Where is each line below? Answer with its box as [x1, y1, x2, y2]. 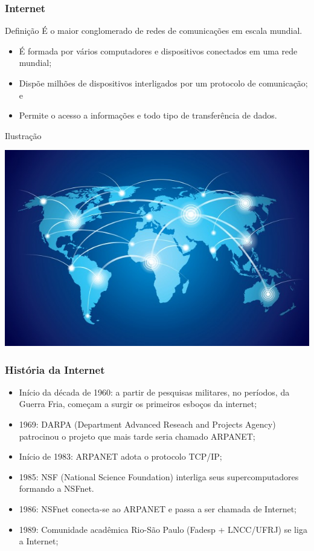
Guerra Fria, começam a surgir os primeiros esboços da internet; [19, 397, 257, 410]
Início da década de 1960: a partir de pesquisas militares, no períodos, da [19, 385, 290, 398]
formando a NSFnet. [19, 482, 94, 495]
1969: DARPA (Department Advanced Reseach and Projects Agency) [19, 418, 276, 431]
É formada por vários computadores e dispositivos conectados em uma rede [19, 44, 298, 57]
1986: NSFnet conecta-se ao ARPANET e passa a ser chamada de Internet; [19, 502, 297, 515]
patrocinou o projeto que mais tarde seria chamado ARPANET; [19, 429, 255, 442]
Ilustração [5, 129, 42, 142]
